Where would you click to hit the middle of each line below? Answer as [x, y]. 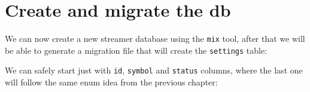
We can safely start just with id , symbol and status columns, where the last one [154, 70]
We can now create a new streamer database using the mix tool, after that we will [155, 39]
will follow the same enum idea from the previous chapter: [111, 82]
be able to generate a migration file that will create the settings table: [136, 50]
